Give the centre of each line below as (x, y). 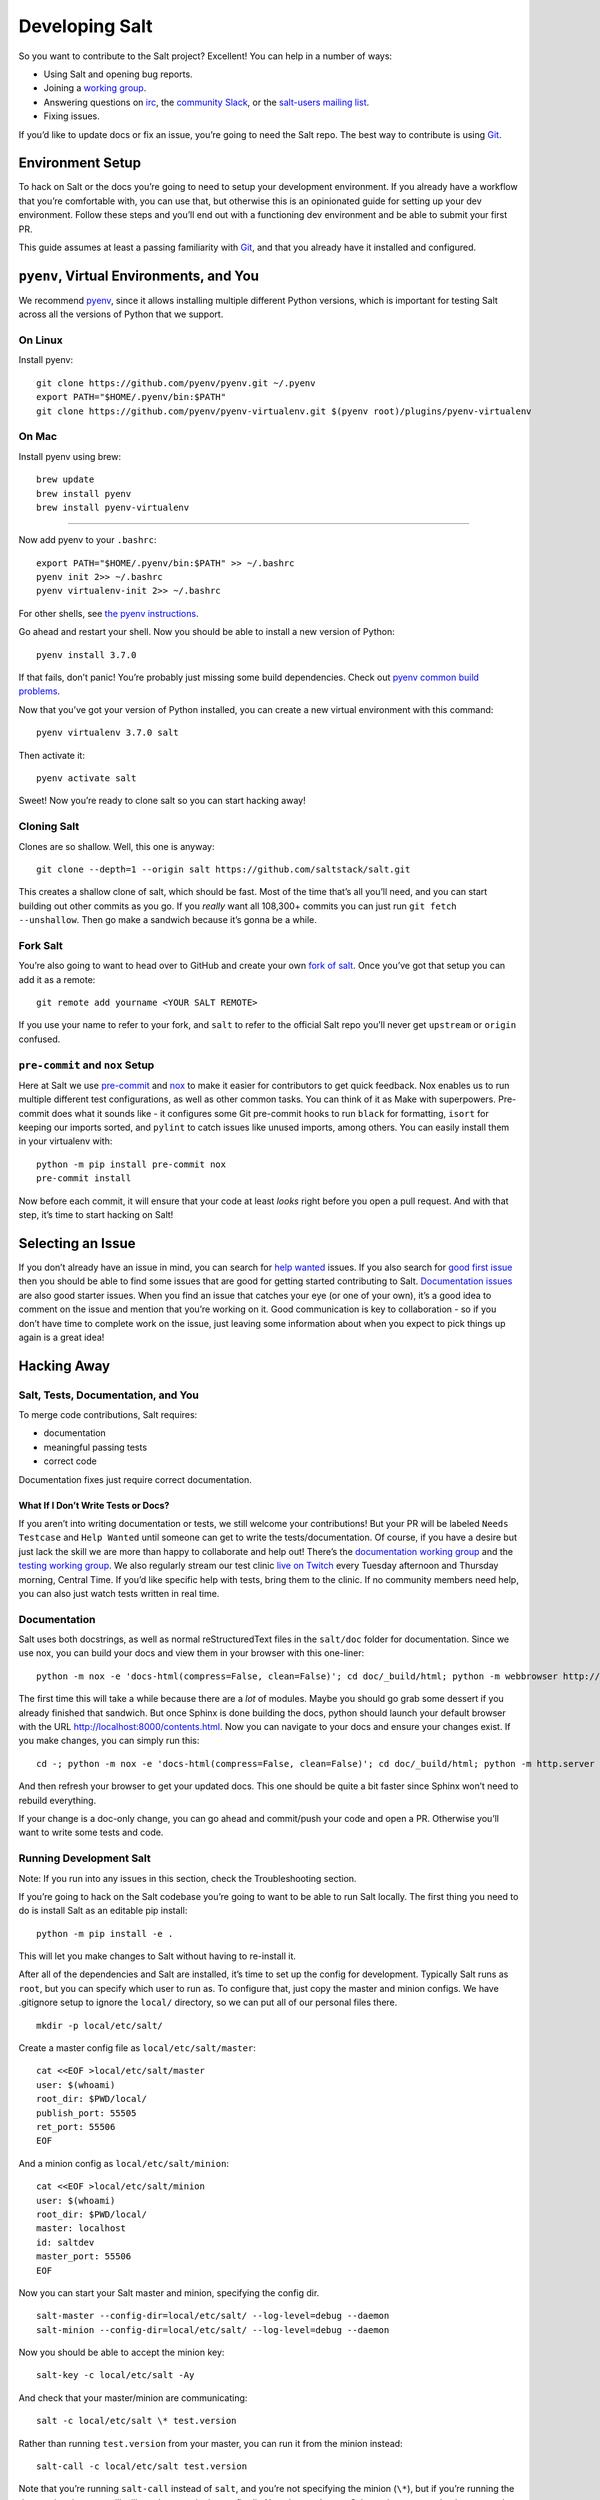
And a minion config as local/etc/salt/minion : (124, 2163)
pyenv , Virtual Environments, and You (139, 275)
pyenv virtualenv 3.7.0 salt (107, 733)
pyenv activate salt (86, 778)
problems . (39, 691)
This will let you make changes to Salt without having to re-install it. (157, 1956)
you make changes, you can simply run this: (109, 1741)
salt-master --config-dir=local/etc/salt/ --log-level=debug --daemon (213, 2316)
